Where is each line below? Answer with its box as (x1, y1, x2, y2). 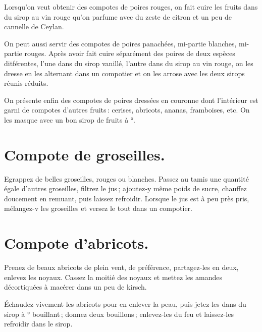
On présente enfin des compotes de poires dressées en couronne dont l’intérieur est (4, 94, 258, 105)
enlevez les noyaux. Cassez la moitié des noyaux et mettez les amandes (4, 271, 223, 282)
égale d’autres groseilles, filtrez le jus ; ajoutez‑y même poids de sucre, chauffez (4, 183, 247, 194)
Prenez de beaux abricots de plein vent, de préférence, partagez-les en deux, (4, 262, 239, 272)
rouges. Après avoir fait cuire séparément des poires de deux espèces (24, 48, 235, 59)
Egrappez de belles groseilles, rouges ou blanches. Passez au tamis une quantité (4, 173, 249, 184)
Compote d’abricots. (4, 233, 149, 253)
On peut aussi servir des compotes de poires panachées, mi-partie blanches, (4, 38, 237, 48)
